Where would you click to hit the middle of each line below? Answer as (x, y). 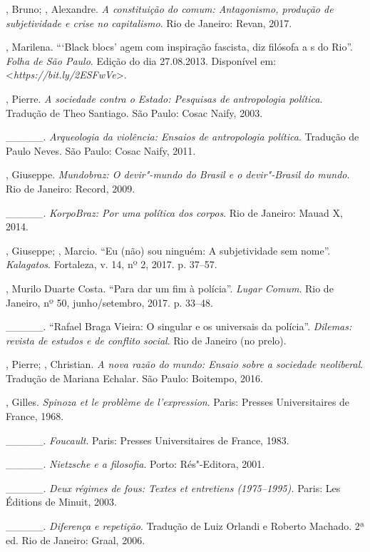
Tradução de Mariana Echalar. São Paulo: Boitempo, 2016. (134, 378)
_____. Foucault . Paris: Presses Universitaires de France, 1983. (148, 440)
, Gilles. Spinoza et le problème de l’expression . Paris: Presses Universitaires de (178, 402)
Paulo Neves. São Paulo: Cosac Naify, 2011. (101, 150)
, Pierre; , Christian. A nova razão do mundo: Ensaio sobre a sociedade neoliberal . (185, 364)
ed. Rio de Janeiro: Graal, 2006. (76, 540)
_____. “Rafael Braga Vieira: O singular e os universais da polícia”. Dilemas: (179, 326)
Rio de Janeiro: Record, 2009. (71, 188)
